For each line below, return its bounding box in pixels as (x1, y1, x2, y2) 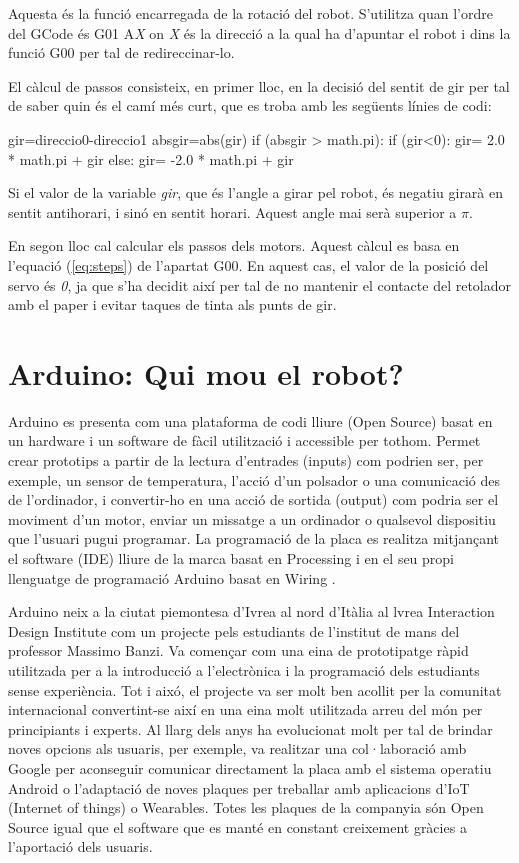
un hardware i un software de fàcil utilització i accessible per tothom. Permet (8, 430, 481, 451)
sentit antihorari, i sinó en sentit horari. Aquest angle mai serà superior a (8, 201, 457, 222)
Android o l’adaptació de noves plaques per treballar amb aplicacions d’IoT (8, 777, 470, 798)
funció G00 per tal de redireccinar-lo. (8, 42, 235, 63)
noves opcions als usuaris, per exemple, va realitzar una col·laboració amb (8, 738, 467, 759)
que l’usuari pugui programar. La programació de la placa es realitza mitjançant (8, 528, 500, 549)
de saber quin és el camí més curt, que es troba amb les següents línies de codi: (8, 95, 492, 116)
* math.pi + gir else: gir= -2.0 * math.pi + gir (8, 148, 294, 169)
